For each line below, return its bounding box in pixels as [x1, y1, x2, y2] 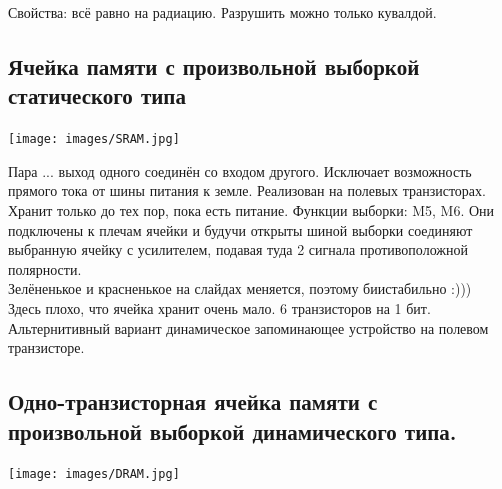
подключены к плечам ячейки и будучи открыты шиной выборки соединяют [8, 219, 473, 240]
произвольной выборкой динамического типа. [8, 415, 457, 446]
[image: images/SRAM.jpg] [8, 132, 180, 147]
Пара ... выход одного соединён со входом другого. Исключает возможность [8, 160, 472, 181]
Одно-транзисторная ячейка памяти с [8, 386, 378, 417]
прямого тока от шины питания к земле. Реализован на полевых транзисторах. [8, 180, 486, 201]
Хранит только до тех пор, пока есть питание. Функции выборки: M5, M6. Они [8, 200, 495, 221]
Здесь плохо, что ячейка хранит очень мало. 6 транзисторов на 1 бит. [8, 298, 431, 318]
